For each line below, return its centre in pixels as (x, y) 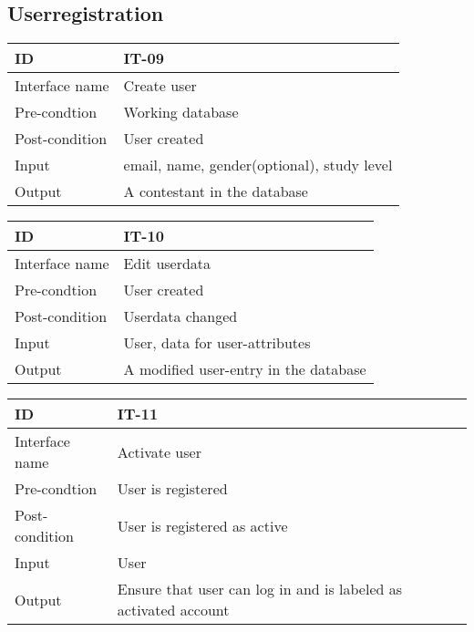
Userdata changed (180, 316)
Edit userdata (167, 264)
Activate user (159, 451)
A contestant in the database (216, 192)
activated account (173, 610)
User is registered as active (202, 525)
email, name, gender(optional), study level (258, 165)
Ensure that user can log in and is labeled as (260, 589)
